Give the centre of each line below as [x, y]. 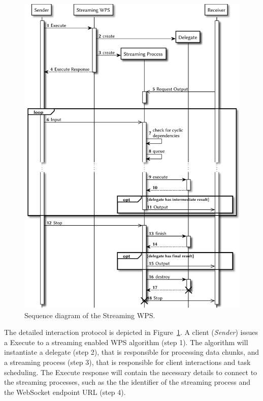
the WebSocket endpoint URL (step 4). [65, 392]
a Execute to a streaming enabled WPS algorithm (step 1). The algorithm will [126, 342]
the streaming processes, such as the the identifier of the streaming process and [127, 382]
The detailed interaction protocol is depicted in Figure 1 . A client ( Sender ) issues [131, 332]
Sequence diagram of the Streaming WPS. [90, 315]
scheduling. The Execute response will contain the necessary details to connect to [131, 372]
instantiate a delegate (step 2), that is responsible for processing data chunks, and [132, 352]
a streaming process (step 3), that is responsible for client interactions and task [127, 362]
